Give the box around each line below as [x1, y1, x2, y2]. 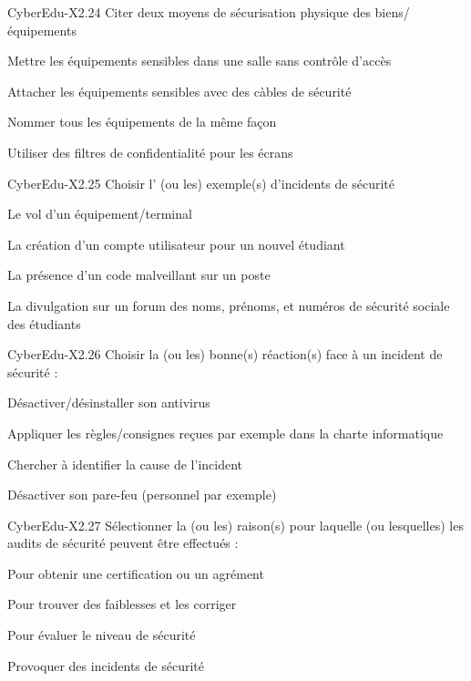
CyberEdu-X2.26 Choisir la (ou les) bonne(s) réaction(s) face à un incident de [7, 345, 443, 364]
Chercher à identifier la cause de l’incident [7, 454, 243, 473]
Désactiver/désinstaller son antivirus [7, 393, 210, 412]
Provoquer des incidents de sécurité [7, 655, 204, 675]
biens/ [374, 3, 410, 21]
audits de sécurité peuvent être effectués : [7, 533, 239, 552]
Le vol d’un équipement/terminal [7, 204, 192, 223]
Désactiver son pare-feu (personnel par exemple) [7, 485, 277, 504]
